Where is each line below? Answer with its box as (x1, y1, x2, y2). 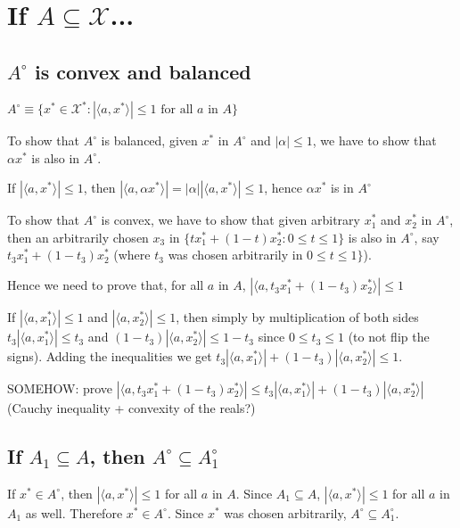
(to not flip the (348, 327, 430, 346)
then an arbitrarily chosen (7, 227, 149, 246)
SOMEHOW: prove (7, 379, 113, 398)
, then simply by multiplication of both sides (176, 308, 419, 326)
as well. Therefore (25, 503, 123, 522)
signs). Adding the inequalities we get (7, 347, 212, 366)
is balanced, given (101, 131, 198, 150)
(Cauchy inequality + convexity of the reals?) (7, 399, 256, 417)
